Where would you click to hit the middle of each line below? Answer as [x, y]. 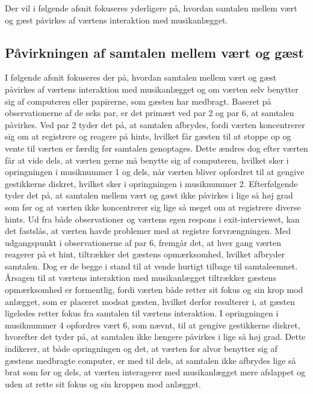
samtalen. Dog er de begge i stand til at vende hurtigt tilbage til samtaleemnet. [151, 266]
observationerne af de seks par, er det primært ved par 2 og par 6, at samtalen [150, 113]
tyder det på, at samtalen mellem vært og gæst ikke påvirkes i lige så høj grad [149, 195]
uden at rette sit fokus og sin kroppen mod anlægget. [103, 383]
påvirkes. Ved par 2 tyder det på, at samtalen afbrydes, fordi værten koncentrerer [155, 124]
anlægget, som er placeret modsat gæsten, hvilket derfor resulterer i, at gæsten [150, 301]
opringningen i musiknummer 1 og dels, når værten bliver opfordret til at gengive [155, 172]
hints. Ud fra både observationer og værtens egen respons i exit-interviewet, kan [152, 219]
